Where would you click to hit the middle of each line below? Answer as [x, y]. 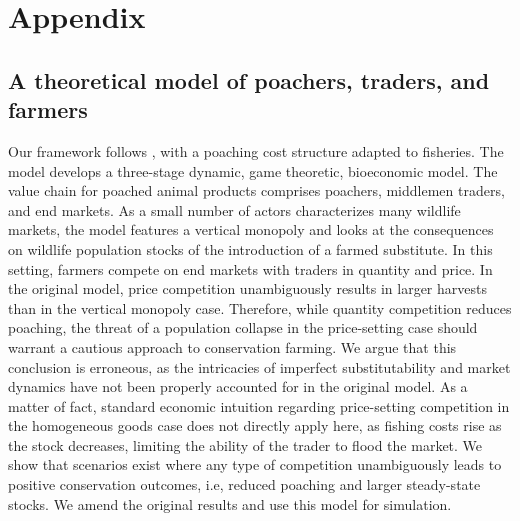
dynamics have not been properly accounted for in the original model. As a [238, 386]
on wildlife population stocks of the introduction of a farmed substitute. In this [250, 248]
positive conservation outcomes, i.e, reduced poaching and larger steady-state [244, 484]
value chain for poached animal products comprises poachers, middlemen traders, [256, 190]
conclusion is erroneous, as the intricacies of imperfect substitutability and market [259, 366]
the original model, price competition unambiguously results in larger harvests [247, 288]
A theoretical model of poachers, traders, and [249, 79]
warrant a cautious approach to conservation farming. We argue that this [232, 346]
